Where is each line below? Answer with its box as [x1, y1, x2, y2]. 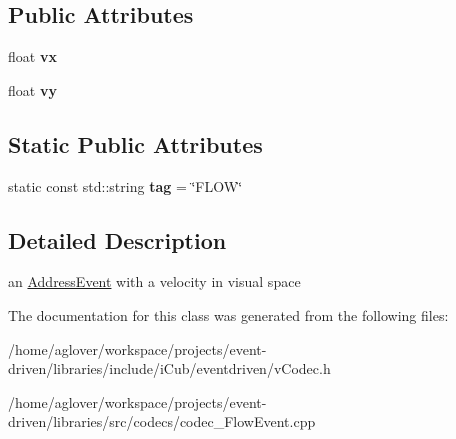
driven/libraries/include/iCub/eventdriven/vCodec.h [8, 358, 331, 379]
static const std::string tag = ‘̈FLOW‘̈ [8, 175, 243, 196]
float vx [8, 46, 57, 67]
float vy [8, 79, 57, 100]
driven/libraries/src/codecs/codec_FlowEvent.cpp [8, 411, 316, 432]
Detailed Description [8, 224, 227, 255]
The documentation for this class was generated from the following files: [8, 304, 449, 325]
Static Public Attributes [8, 128, 263, 159]
